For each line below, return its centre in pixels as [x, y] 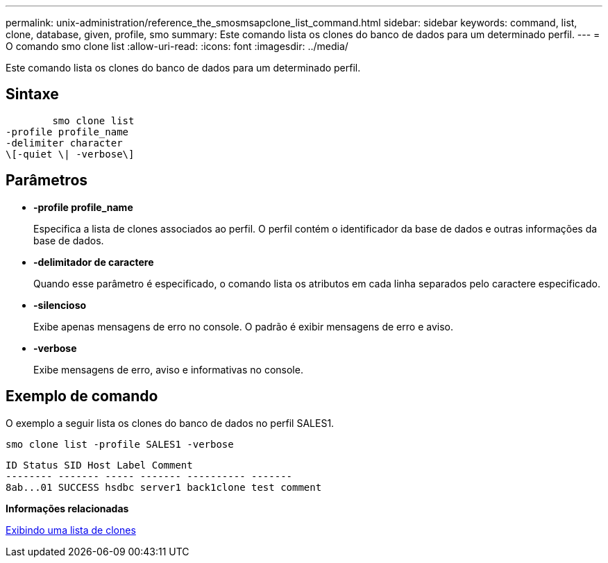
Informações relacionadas [67, 508]
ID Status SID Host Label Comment [99, 465]
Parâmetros [47, 180]
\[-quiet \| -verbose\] [70, 154]
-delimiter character [64, 143]
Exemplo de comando [82, 396]
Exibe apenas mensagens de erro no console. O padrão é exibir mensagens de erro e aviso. [243, 326]
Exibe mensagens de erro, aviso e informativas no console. [168, 369]
